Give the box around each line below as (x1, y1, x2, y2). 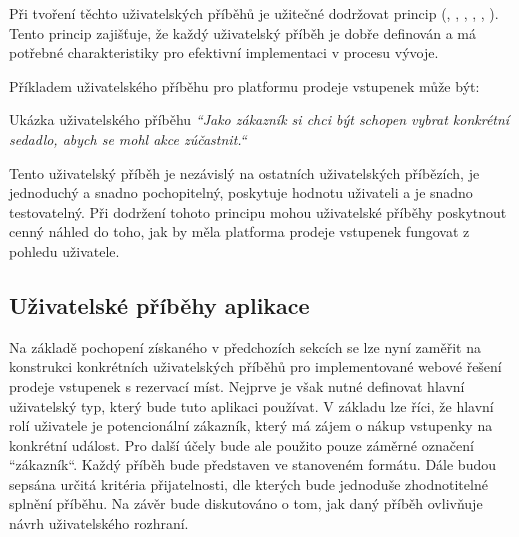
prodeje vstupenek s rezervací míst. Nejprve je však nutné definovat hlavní (9, 375, 465, 396)
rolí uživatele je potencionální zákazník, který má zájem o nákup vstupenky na (9, 415, 493, 436)
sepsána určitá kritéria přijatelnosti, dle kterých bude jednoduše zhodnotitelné (9, 473, 488, 494)
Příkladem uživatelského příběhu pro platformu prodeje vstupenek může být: (9, 75, 480, 96)
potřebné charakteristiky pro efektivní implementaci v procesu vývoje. (9, 42, 439, 63)
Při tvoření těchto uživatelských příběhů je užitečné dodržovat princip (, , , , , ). (9, 3, 499, 23)
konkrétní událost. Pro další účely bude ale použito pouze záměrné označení (9, 434, 474, 455)
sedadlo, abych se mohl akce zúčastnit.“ (9, 128, 247, 149)
